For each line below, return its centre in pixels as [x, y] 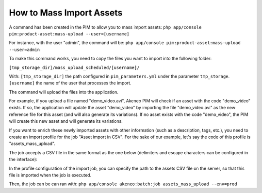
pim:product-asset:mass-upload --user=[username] [69, 34]
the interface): [23, 160]
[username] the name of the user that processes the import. [70, 83]
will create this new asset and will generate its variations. [66, 121]
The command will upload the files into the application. [64, 92]
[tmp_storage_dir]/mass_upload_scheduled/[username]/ [74, 67]
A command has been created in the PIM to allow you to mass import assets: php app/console [105, 27]
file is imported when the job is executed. [50, 175]
